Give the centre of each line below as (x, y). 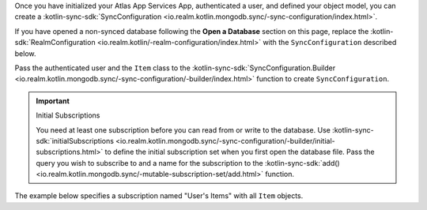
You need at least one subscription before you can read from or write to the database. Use (183, 129)
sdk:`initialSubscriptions (75, 141)
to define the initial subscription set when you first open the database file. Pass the (240, 152)
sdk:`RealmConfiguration (55, 43)
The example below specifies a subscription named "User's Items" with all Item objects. (159, 196)
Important (53, 101)
